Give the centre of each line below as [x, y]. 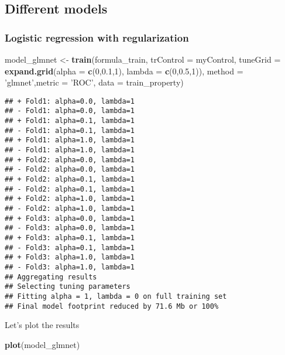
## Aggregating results [51, 277]
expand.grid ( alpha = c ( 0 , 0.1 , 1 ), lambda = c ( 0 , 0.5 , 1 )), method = [124, 71]
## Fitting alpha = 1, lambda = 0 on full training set [116, 296]
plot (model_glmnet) [42, 344]
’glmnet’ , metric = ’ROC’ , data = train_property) [94, 82]
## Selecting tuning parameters [68, 287]
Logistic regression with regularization [97, 37]
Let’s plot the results [42, 325]
